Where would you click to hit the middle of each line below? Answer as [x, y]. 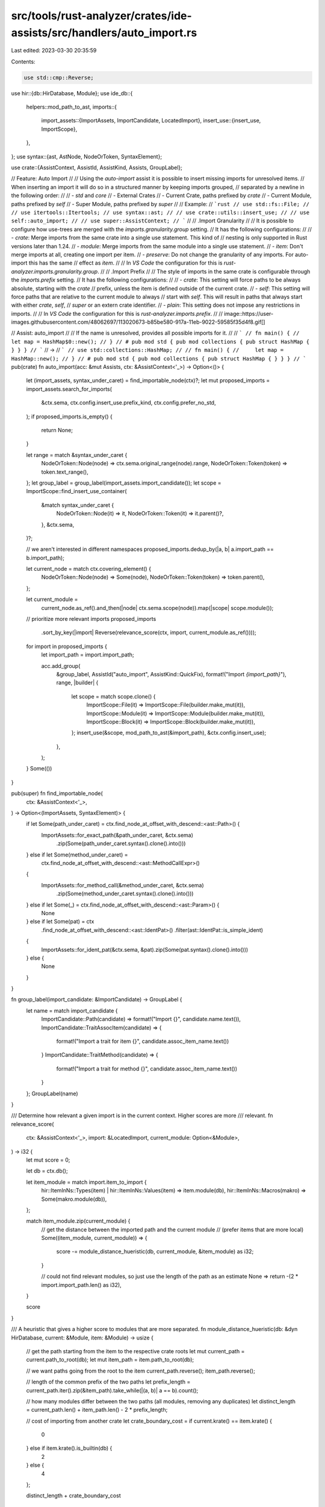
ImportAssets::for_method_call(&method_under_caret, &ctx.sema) [122, 885]
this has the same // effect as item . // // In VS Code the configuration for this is [125, 263]
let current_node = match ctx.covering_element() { [89, 569]
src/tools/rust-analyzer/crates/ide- [101, 16]
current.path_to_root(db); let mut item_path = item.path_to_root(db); [110, 1360]
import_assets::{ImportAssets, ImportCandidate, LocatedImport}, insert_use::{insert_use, [151, 121]
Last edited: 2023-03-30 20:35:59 [54, 51]
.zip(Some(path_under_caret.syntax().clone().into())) [121, 843]
